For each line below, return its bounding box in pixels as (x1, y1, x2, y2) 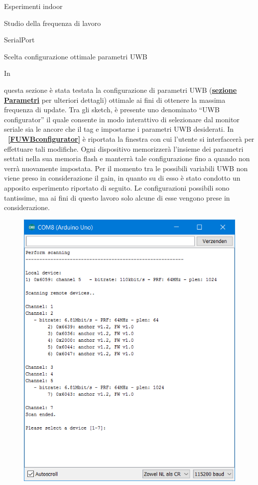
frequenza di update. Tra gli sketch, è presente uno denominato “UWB (4, 104, 220, 115)
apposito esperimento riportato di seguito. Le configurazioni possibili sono (4, 182, 230, 193)
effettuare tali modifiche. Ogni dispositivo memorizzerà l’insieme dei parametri (4, 143, 244, 154)
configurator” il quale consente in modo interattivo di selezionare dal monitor (4, 114, 240, 124)
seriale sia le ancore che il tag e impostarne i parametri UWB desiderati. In (4, 124, 234, 134)
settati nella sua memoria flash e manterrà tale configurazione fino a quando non (4, 153, 250, 164)
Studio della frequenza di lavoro (4, 17, 101, 28)
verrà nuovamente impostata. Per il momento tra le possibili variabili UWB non (4, 163, 248, 173)
